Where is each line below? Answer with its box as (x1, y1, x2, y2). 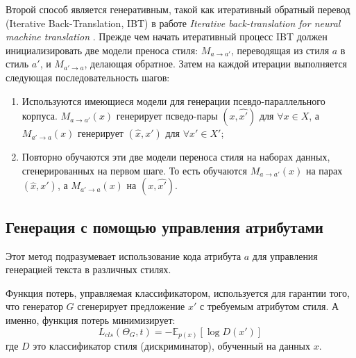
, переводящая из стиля (230, 42, 330, 57)
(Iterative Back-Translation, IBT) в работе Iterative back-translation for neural (6, 15, 341, 30)
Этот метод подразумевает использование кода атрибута (6, 248, 241, 263)
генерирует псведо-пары (116, 108, 218, 123)
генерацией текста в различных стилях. (6, 262, 171, 277)
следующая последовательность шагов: (6, 70, 170, 84)
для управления (252, 248, 318, 263)
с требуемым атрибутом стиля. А (199, 299, 339, 314)
